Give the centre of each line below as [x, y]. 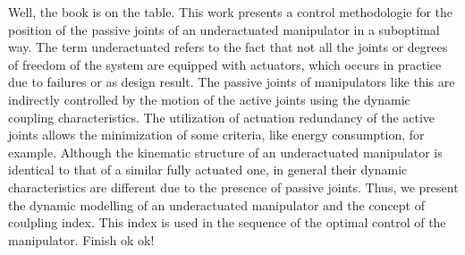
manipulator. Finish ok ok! [81, 239]
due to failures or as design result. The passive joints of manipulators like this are [232, 82]
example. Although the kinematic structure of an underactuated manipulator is [225, 152]
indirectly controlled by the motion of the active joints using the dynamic [209, 99]
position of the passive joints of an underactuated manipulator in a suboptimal [224, 29]
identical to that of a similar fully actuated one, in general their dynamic [208, 170]
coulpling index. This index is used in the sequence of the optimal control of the [227, 222]
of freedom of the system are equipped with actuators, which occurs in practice [225, 64]
